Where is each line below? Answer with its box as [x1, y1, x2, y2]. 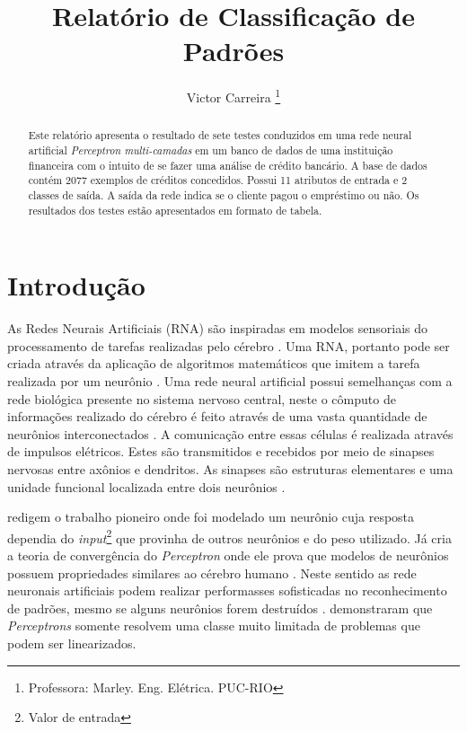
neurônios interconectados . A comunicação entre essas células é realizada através [7, 424, 454, 443]
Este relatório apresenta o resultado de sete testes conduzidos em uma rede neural [28, 128, 412, 143]
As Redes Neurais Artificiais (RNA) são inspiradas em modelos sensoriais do [7, 319, 428, 338]
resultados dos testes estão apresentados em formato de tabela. [28, 202, 322, 217]
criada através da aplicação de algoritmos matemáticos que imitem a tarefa [7, 354, 420, 373]
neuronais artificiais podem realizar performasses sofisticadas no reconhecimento [7, 581, 447, 600]
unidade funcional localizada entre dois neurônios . [7, 477, 286, 496]
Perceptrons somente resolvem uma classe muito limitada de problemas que [7, 616, 420, 635]
